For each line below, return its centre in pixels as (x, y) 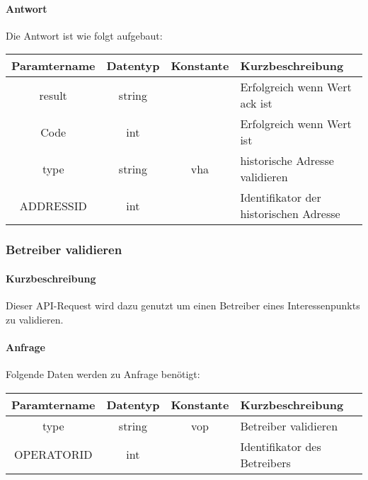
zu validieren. (35, 319)
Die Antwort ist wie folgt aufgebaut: (84, 35)
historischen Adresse (290, 214)
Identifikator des (281, 446)
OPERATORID (53, 455)
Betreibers (265, 462)
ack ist (256, 103)
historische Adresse (287, 161)
